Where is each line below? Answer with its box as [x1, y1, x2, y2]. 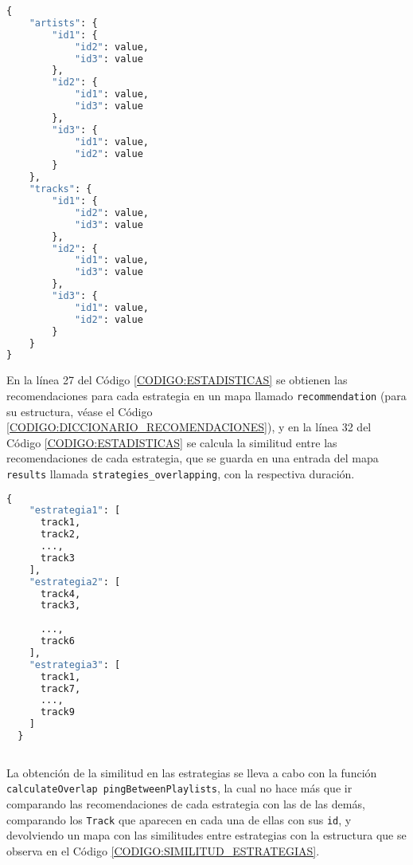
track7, [40, 682, 81, 694]
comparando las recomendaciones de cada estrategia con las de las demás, [6, 796, 365, 812]
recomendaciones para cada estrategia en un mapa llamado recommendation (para [6, 387, 407, 403]
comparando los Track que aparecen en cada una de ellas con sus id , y [6, 811, 352, 828]
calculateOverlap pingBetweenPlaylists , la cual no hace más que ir [6, 780, 353, 796]
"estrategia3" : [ [29, 659, 121, 670]
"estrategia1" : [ [29, 505, 121, 517]
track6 [40, 635, 75, 647]
